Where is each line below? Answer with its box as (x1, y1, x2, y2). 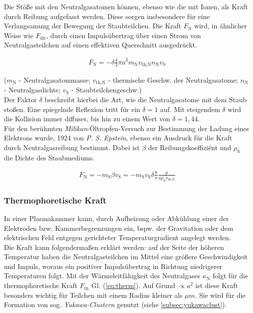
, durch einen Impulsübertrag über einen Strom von (46, 30, 201, 40)
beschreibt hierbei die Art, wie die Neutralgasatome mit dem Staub (44, 94, 247, 105)
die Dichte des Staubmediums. (4, 152, 95, 162)
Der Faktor (4, 94, 37, 105)
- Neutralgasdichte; (4, 85, 61, 95)
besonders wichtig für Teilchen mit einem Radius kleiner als (4, 290, 183, 300)
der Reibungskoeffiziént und (148, 142, 231, 152)
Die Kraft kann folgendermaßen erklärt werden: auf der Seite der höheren (4, 242, 224, 252)
